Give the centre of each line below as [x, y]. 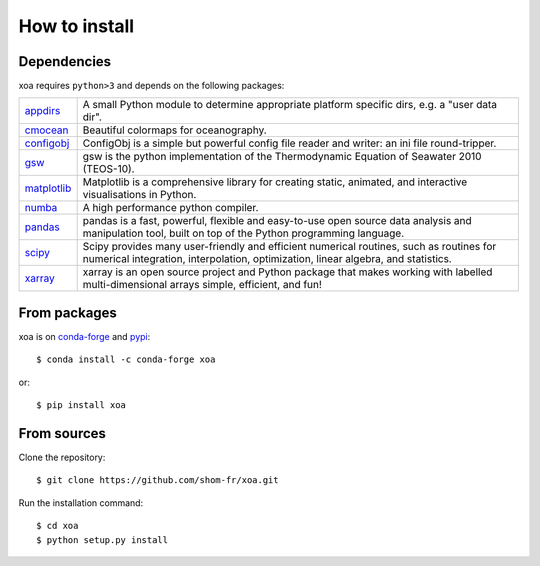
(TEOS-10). [108, 169]
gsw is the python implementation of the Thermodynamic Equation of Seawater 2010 [282, 157]
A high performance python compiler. [170, 208]
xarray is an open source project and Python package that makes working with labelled [287, 272]
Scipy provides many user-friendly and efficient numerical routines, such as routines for [289, 247]
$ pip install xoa [81, 405]
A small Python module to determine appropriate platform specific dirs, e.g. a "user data [290, 105]
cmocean [46, 130]
